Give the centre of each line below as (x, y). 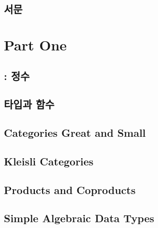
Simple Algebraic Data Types (79, 218)
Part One (36, 44)
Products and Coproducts (70, 189)
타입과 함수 (29, 104)
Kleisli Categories (49, 161)
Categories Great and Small (75, 133)
